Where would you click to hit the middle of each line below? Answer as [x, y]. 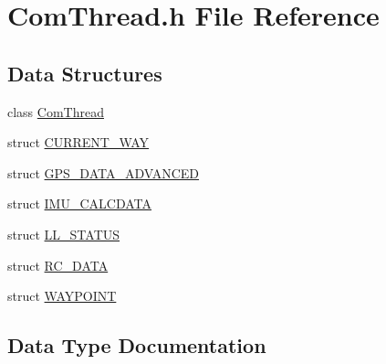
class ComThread [56, 111]
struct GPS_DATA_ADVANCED [104, 172]
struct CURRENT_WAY [78, 142]
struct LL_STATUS [64, 234]
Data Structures [85, 73]
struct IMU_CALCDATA [80, 203]
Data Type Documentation [137, 345]
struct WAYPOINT [62, 296]
